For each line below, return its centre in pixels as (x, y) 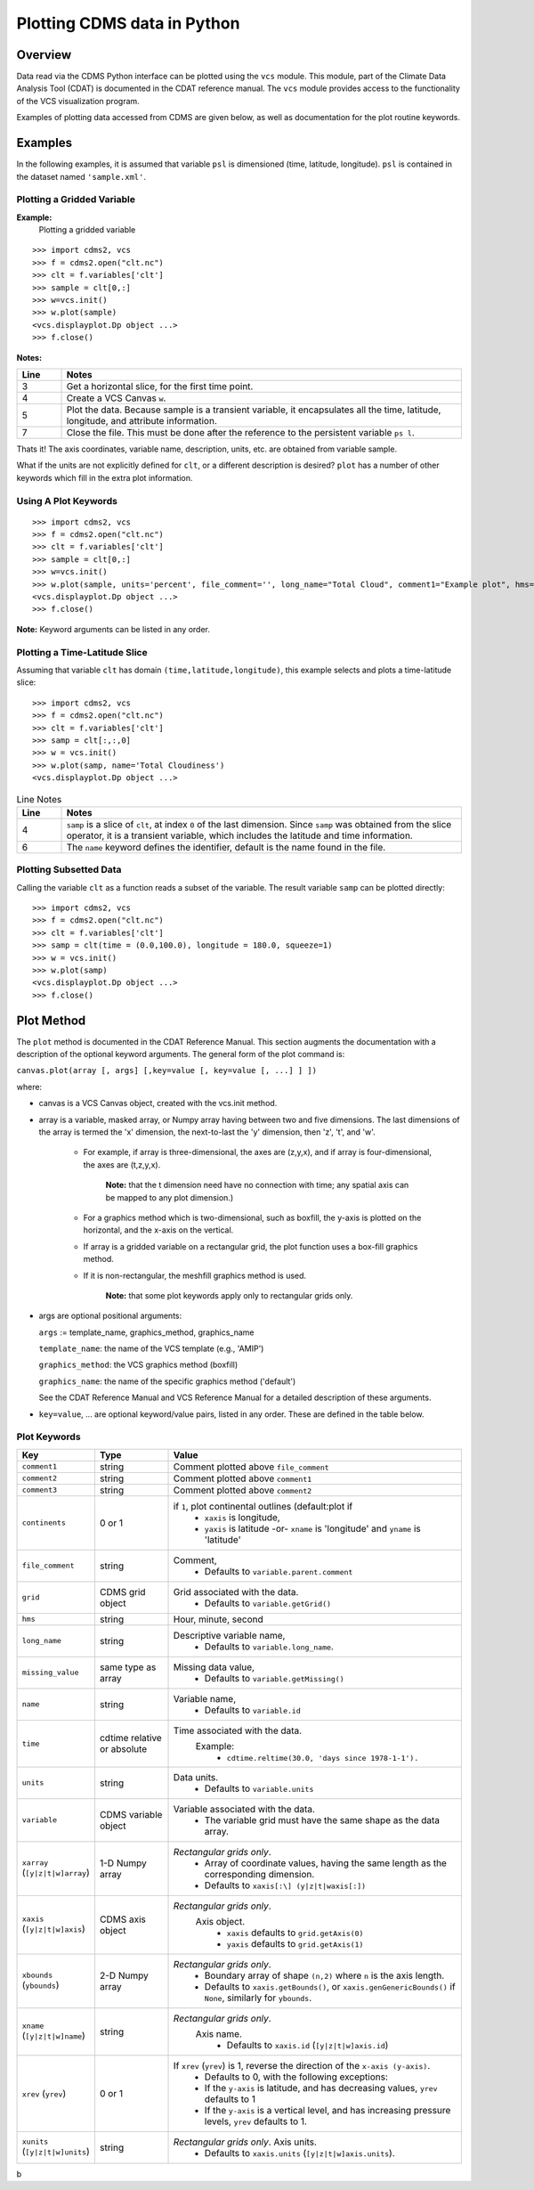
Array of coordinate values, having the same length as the (325, 1863)
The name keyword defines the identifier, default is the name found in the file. (226, 847)
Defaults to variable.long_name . (269, 1646)
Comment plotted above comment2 (243, 1490)
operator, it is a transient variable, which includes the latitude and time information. (239, 835)
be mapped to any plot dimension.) (170, 1197)
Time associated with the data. (238, 1730)
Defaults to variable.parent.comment (279, 1571)
